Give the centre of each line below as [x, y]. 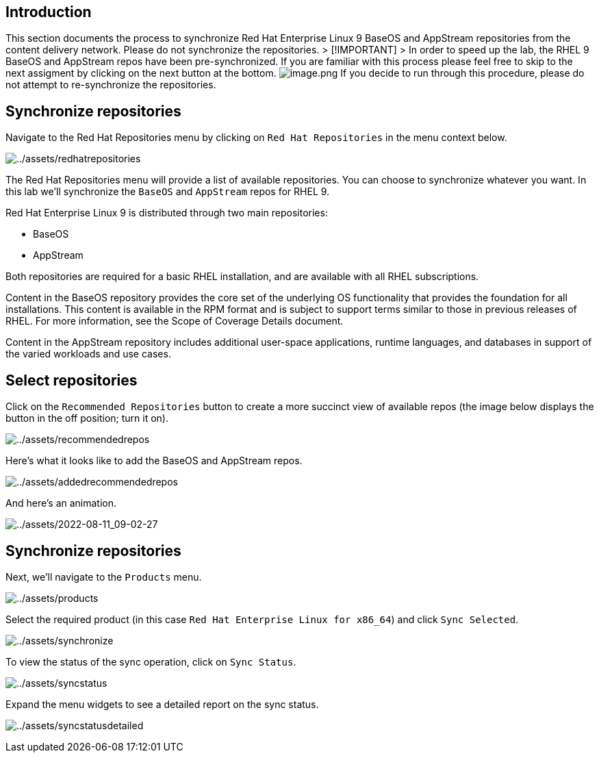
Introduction [49, 12]
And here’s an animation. [61, 503]
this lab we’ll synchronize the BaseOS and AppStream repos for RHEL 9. [168, 192]
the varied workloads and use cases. [88, 354]
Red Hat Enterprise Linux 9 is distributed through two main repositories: [167, 213]
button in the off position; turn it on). [87, 418]
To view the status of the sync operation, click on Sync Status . [151, 661]
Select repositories [72, 380]
